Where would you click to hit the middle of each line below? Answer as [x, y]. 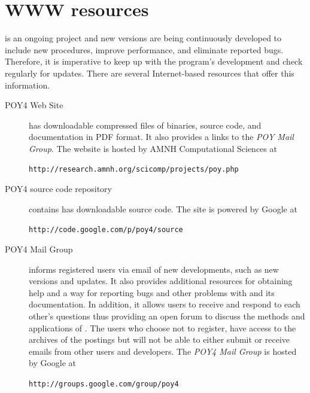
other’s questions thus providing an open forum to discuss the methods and [167, 316]
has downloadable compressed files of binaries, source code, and [145, 125]
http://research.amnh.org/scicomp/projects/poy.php [134, 170]
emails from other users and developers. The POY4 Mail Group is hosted [163, 351]
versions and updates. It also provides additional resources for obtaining [161, 281]
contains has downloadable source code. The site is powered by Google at [163, 208]
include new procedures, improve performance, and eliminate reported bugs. [144, 49]
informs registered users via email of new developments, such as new [154, 269]
